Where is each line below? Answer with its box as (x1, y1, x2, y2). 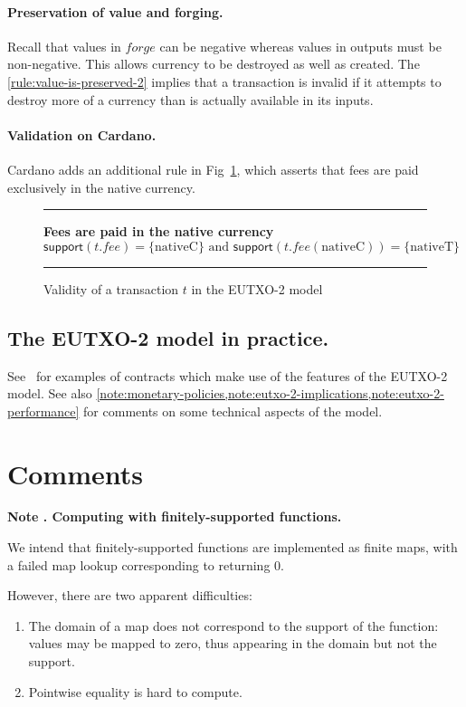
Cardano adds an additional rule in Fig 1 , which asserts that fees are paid (7, 159, 419, 178)
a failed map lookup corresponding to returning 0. (7, 555, 284, 574)
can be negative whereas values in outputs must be (159, 36, 442, 55)
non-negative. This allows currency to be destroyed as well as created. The (7, 54, 420, 73)
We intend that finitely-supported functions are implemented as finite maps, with (7, 538, 458, 557)
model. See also (7, 384, 92, 403)
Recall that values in (7, 36, 121, 55)
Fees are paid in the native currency (43, 222, 274, 241)
